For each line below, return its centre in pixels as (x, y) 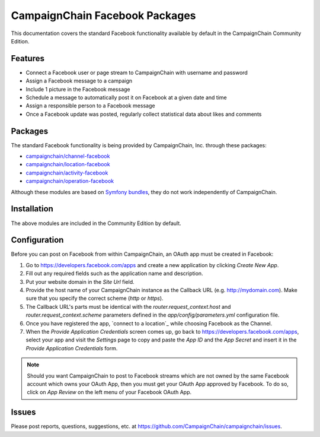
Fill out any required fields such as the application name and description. (115, 274)
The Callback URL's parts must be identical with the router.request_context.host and (128, 306)
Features (28, 58)
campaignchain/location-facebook (68, 164)
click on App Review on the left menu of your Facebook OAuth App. (109, 392)
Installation (32, 209)
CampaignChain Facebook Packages (103, 15)
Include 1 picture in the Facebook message (78, 89)
